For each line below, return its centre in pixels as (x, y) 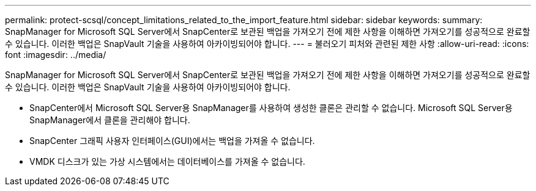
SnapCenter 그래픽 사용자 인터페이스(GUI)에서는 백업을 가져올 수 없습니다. (172, 141)
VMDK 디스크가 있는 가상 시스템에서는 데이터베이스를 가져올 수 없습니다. (167, 161)
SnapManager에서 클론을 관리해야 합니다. (110, 120)
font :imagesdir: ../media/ (56, 55)
